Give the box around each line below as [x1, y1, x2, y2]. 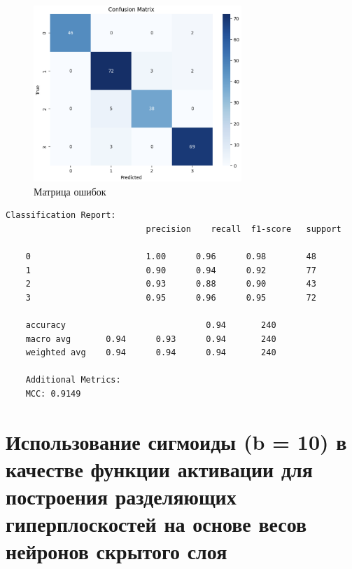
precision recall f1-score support [146, 224, 342, 234]
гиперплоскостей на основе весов [6, 509, 307, 538]
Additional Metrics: [25, 375, 121, 385]
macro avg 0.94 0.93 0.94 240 [25, 334, 276, 344]
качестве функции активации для [6, 454, 313, 483]
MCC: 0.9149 [25, 388, 81, 399]
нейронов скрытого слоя [6, 537, 227, 565]
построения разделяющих [6, 482, 237, 511]
